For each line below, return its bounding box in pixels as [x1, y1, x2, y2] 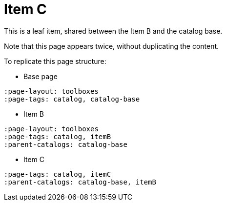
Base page [23, 72, 58, 81]
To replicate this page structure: [4, 57, 106, 65]
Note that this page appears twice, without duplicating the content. [4, 41, 219, 50]
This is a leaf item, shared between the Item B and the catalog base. [4, 26, 223, 35]
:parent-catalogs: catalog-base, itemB [4, 178, 156, 186]
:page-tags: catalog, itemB [4, 132, 111, 141]
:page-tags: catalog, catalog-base [4, 95, 140, 103]
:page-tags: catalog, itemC [4, 170, 111, 178]
